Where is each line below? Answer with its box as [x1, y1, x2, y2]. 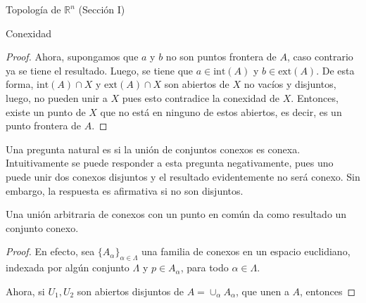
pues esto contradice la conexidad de [122, 90, 280, 105]
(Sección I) [78, 2, 125, 16]
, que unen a [236, 283, 289, 298]
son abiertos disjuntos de [77, 283, 184, 298]
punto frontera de [6, 118, 82, 133]
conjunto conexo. [6, 220, 79, 235]
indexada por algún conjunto [6, 260, 130, 275]
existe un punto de [6, 104, 86, 119]
